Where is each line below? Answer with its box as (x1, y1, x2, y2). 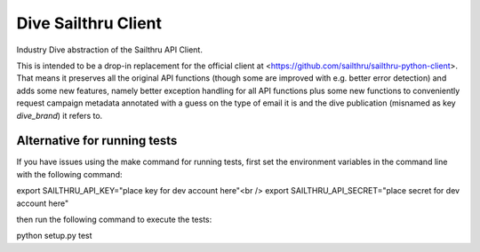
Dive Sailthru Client (16, 13, 163, 33)
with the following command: (16, 169, 123, 179)
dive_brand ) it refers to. (16, 110, 103, 121)
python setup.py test (16, 231, 92, 241)
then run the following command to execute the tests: (16, 214, 212, 224)
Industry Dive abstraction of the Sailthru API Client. (16, 44, 204, 55)
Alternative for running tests (16, 133, 178, 148)
